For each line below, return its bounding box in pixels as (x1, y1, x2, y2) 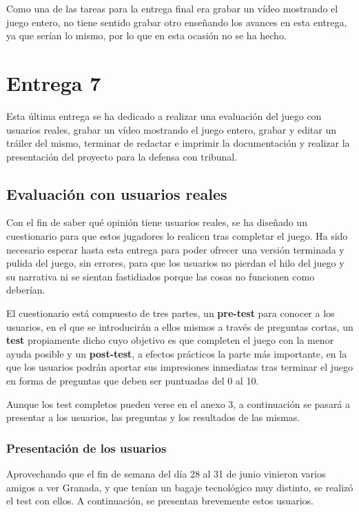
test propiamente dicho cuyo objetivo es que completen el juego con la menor (6, 333, 334, 347)
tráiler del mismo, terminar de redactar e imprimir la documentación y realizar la (6, 136, 350, 150)
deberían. (6, 283, 45, 297)
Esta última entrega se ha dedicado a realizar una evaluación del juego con (6, 108, 322, 123)
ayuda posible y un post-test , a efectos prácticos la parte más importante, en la (6, 346, 347, 360)
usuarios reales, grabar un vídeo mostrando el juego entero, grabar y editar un (6, 122, 337, 136)
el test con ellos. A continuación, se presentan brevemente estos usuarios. (6, 493, 314, 508)
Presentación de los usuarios (6, 439, 167, 456)
